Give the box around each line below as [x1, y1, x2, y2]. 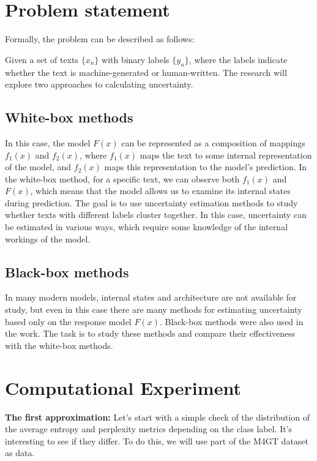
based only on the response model [5, 315, 132, 328]
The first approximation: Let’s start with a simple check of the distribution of [5, 410, 310, 423]
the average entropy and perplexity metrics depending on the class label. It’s [5, 422, 293, 435]
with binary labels [102, 53, 170, 66]
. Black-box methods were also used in [159, 315, 304, 328]
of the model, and [5, 160, 72, 173]
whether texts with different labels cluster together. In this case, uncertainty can [5, 208, 307, 221]
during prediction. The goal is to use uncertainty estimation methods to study [5, 196, 298, 209]
